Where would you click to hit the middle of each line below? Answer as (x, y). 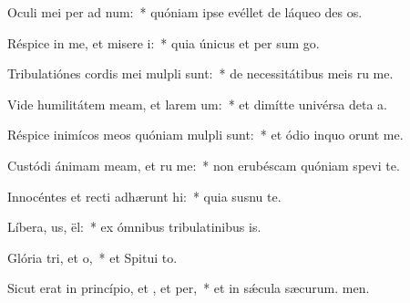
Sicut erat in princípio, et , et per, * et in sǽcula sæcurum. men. (189, 288)
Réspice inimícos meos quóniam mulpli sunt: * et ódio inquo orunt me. (205, 135)
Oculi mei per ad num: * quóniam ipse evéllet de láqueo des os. (185, 12)
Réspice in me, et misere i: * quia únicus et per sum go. (164, 42)
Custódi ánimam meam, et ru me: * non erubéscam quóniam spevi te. (204, 165)
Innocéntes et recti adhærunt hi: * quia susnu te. (144, 196)
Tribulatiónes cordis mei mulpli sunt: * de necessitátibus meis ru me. (200, 73)
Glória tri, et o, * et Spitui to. (92, 257)
